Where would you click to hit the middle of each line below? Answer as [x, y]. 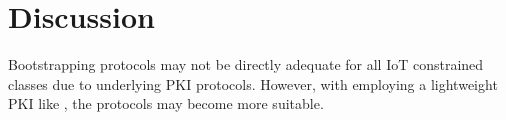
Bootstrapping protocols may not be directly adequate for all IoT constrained [246, 64]
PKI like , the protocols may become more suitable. [166, 103]
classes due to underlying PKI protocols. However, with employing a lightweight [253, 83]
